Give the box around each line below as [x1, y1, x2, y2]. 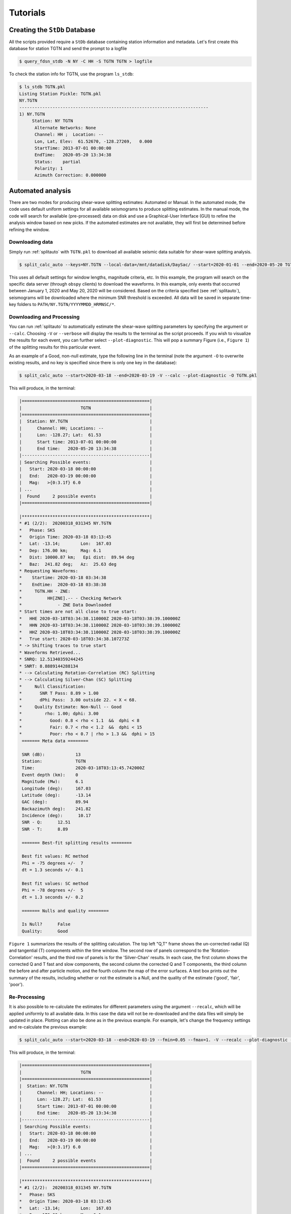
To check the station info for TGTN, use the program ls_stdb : [9, 71, 134, 77]
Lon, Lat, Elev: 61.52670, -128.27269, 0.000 [34, 138, 152, 144]
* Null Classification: [19, 684, 86, 689]
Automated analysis [9, 186, 71, 195]
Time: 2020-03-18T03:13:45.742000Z [22, 765, 145, 771]
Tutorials [9, 7, 46, 18]
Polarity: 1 [34, 166, 63, 171]
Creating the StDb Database [9, 26, 96, 34]
